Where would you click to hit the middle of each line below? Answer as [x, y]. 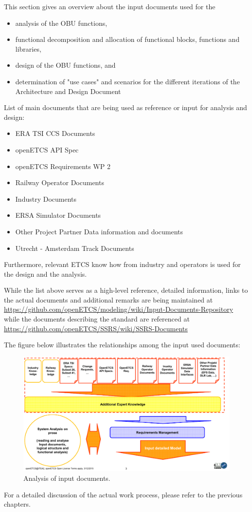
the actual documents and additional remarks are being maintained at [108, 299]
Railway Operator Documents [60, 182]
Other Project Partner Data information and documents [99, 231]
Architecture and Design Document [68, 91]
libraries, [28, 48]
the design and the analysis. [45, 274]
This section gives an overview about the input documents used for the [110, 6]
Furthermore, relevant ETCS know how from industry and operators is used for [122, 264]
